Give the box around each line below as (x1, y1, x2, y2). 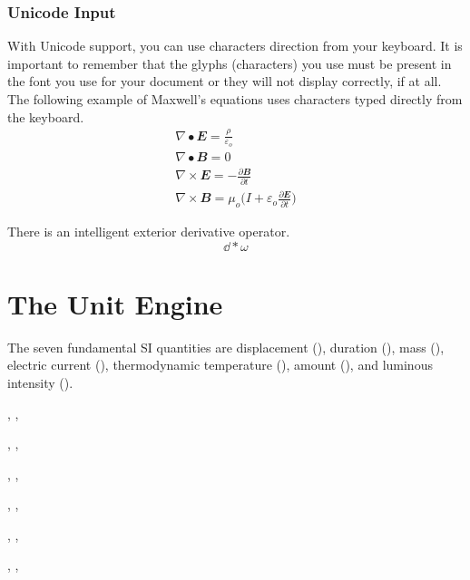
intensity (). (7, 372, 73, 391)
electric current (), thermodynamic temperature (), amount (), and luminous (7, 355, 433, 374)
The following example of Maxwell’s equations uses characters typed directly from (7, 90, 463, 108)
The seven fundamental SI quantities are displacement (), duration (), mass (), (7, 337, 445, 356)
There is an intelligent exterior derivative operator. (7, 222, 290, 240)
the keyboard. (7, 107, 84, 126)
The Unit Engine (7, 285, 223, 322)
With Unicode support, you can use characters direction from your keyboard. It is (7, 36, 463, 55)
